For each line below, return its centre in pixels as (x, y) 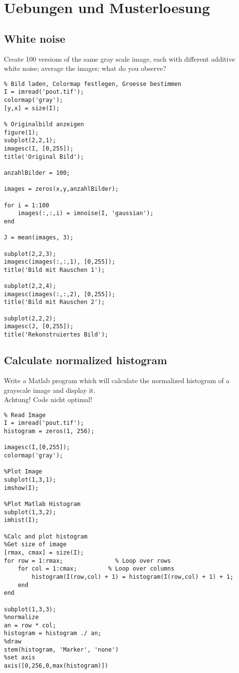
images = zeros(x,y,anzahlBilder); (61, 189)
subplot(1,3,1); (30, 480)
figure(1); (21, 132)
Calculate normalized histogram (85, 360)
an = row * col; (30, 625)
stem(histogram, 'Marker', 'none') (61, 649)
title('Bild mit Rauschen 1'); (54, 270)
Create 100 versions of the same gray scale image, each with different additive (119, 59)
